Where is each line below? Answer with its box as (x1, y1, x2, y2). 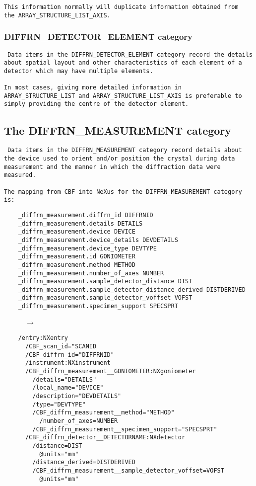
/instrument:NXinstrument (25, 359, 111, 367)
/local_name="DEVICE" (32, 384, 104, 392)
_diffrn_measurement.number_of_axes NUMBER (18, 269, 164, 277)
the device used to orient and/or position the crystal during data (4, 155, 235, 162)
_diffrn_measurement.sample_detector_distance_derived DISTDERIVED (18, 286, 246, 293)
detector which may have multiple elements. (4, 67, 153, 75)
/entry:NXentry (18, 334, 68, 342)
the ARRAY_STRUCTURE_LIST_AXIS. (4, 11, 111, 19)
